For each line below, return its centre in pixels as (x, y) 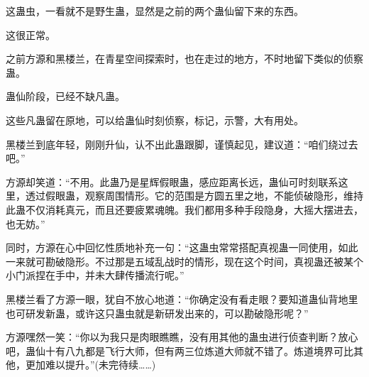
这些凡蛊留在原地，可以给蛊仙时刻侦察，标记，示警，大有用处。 (155, 120)
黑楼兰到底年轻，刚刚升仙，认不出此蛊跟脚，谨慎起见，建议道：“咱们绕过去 (182, 144)
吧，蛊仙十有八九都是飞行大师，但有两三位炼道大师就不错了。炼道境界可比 (180, 350)
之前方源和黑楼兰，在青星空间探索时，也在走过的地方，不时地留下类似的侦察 (184, 59)
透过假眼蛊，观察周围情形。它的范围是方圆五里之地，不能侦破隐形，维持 (194, 196)
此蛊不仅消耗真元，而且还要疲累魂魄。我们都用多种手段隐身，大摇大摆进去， (184, 209)
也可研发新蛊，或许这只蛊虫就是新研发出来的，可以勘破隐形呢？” (157, 313)
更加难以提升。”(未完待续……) (90, 365)
